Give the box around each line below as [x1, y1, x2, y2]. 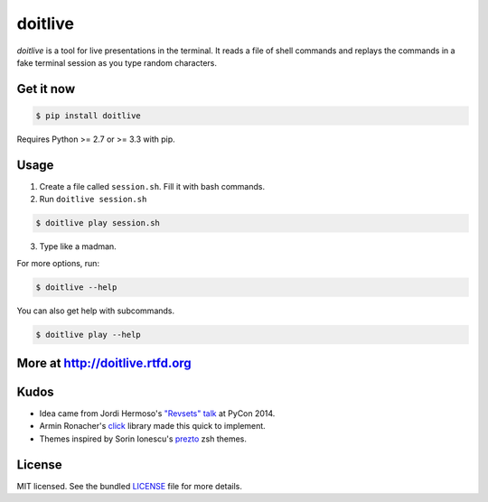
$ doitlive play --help [35, 330, 142, 339]
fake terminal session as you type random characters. [16, 57, 217, 68]
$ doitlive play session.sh [35, 218, 160, 228]
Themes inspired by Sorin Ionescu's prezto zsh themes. [39, 433, 248, 444]
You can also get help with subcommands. [16, 305, 175, 316]
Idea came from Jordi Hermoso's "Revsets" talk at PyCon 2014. [39, 408, 276, 419]
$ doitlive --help [35, 282, 117, 293]
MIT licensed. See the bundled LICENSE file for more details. [16, 480, 243, 491]
